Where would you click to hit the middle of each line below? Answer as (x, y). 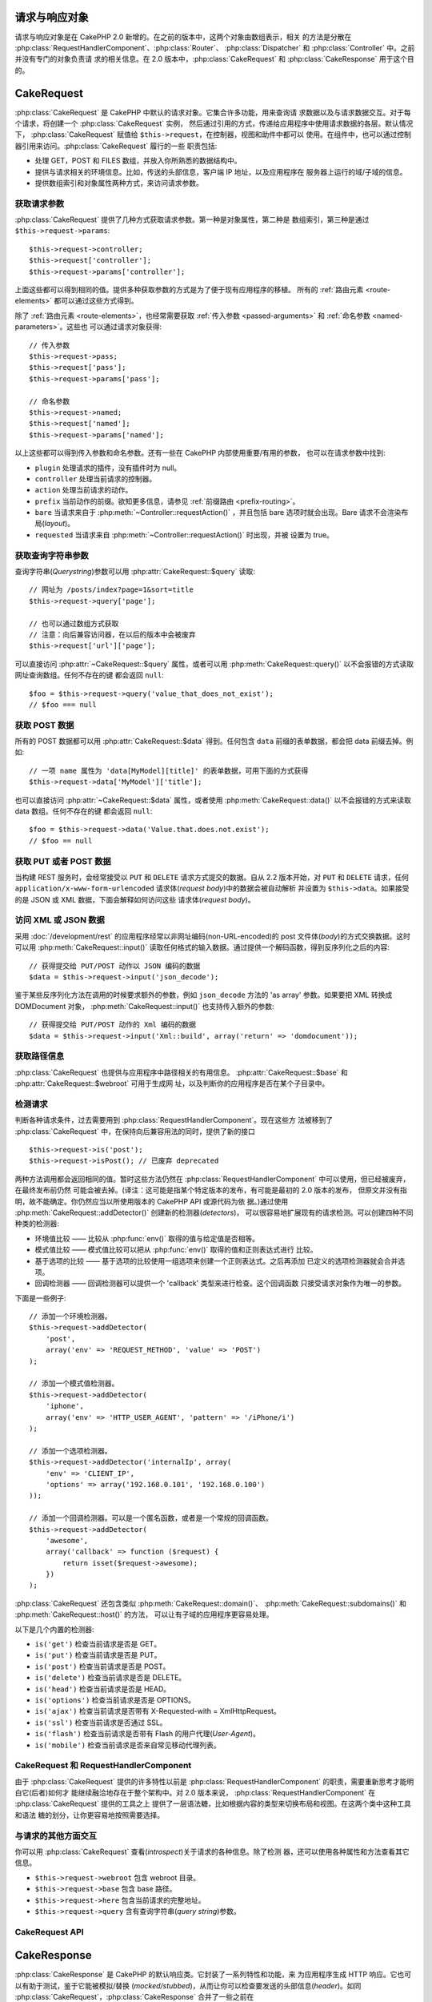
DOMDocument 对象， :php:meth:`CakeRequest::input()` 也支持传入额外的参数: (145, 1006)
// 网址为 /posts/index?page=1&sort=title (111, 590)
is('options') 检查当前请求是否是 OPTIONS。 (115, 1700)
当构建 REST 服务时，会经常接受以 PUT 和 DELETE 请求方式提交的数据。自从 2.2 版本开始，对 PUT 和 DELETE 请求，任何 (212, 877)
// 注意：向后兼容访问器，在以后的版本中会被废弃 (112, 634)
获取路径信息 (40, 1056)
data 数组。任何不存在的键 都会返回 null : (84, 811)
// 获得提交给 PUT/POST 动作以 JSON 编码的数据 (115, 966)
